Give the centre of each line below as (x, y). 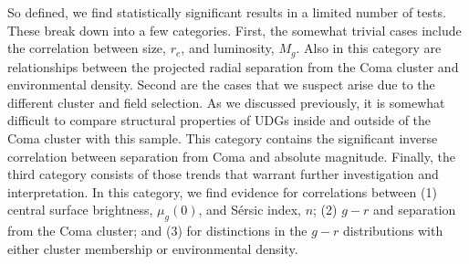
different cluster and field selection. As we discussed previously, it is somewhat (226, 102)
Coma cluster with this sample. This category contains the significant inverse (223, 138)
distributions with (393, 231)
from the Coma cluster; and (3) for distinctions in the (157, 231)
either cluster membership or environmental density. (153, 248)
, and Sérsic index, (250, 210)
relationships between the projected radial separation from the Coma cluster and (233, 66)
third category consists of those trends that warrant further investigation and (223, 174)
